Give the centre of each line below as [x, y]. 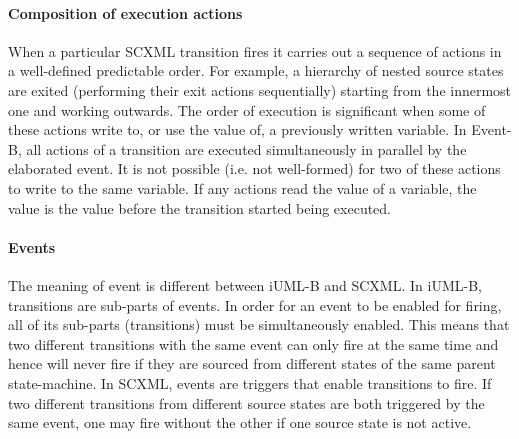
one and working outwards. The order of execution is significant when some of [247, 109]
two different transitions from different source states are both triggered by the [246, 402]
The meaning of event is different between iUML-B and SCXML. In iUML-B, [245, 284]
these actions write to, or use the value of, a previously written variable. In [237, 129]
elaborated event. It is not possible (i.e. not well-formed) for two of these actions [254, 168]
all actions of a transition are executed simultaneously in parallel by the [246, 148]
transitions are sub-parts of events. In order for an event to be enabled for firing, [255, 304]
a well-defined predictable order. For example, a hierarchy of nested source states [256, 70]
